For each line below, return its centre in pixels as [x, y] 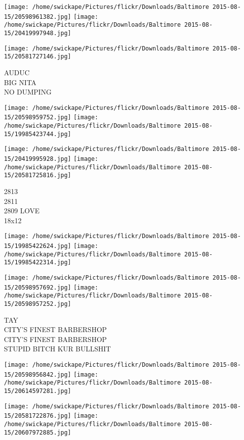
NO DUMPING [28, 92]
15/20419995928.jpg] [38, 159]
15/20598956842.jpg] [38, 374]
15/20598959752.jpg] [38, 118]
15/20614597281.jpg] [38, 391]
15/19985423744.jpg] [38, 134]
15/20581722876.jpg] [38, 416]
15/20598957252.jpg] [38, 304]
